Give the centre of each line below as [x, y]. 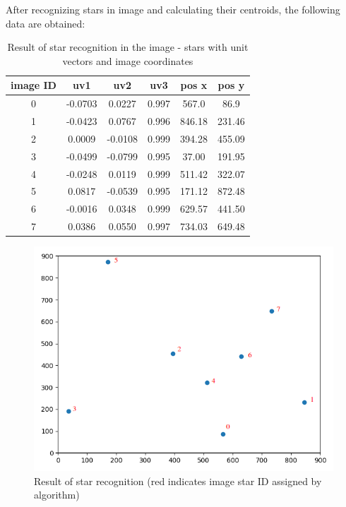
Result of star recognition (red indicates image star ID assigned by [178, 481]
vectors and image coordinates [128, 60]
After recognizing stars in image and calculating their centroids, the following [173, 9]
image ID [34, 85]
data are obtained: [46, 23]
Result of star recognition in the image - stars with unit [128, 47]
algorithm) [57, 495]
